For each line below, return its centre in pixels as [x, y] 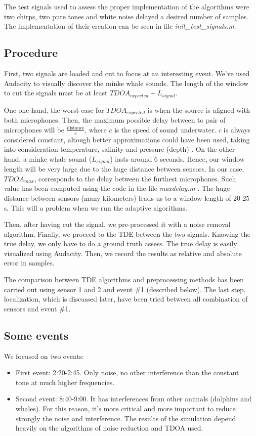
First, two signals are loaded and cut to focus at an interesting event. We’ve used [127, 73]
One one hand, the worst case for [54, 109]
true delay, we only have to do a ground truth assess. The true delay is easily [121, 243]
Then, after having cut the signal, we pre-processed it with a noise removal [117, 224]
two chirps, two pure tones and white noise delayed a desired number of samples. [126, 16]
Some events [36, 335]
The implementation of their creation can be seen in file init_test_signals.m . [120, 26]
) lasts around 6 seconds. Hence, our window [177, 158]
